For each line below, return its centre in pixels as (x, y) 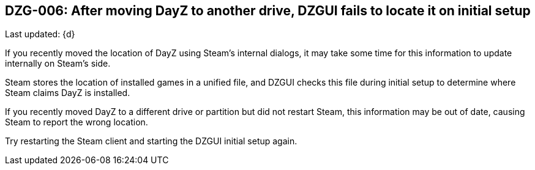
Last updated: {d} (40, 34)
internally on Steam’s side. (58, 64)
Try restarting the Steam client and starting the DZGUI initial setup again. (151, 141)
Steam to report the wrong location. (77, 122)
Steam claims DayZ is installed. (68, 93)
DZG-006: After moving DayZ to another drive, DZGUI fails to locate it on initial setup (268, 11)
